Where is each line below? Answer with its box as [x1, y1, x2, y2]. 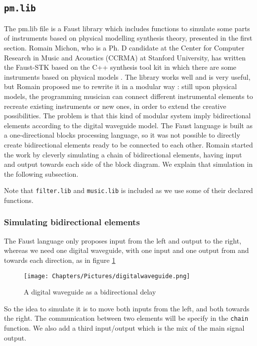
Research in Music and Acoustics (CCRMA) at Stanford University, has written [4, 52, 246, 62]
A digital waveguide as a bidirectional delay [24, 287, 156, 297]
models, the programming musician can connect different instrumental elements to [4, 91, 253, 101]
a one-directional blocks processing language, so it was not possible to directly [4, 130, 240, 140]
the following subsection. [4, 168, 79, 179]
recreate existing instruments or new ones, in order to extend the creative [4, 100, 226, 111]
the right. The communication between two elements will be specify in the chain [4, 313, 249, 323]
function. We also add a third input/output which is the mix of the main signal [4, 323, 245, 333]
